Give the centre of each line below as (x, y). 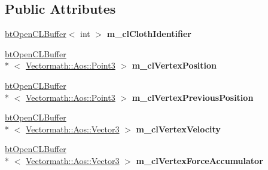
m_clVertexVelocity (178, 129)
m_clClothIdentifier (149, 34)
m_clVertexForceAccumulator (200, 160)
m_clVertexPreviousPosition (193, 97)
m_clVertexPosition (174, 65)
